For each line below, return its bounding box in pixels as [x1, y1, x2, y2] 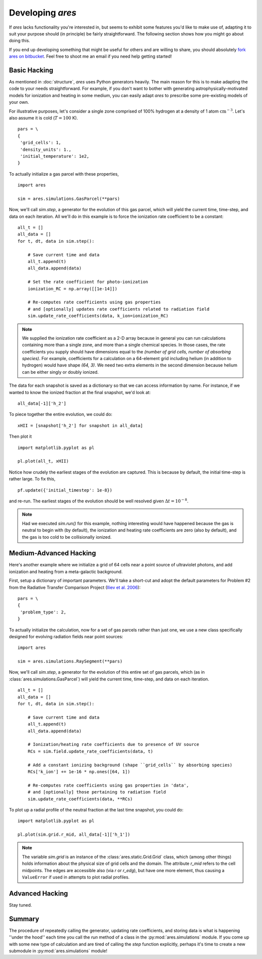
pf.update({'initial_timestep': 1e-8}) [17, 487, 113, 493]
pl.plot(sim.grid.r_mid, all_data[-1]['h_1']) [17, 832, 131, 837]
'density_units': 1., [20, 147, 72, 152]
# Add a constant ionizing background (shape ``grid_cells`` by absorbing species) [27, 762, 233, 768]
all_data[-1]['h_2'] [17, 401, 66, 406]
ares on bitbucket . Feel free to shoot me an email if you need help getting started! [9, 53, 172, 59]
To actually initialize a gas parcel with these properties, [9, 171, 119, 177]
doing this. [9, 38, 30, 44]
